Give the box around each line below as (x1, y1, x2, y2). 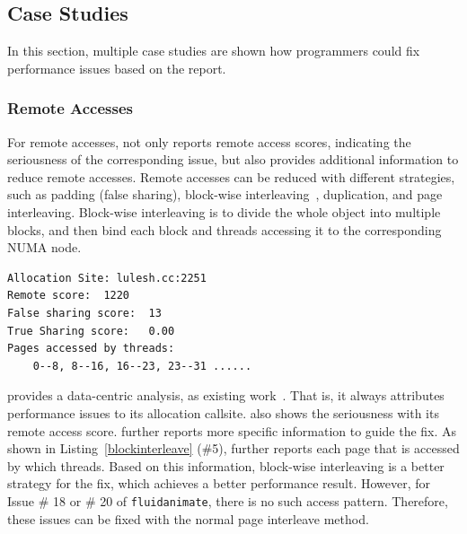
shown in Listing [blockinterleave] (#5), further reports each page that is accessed (7, 439, 460, 458)
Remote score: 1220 (7, 289, 130, 302)
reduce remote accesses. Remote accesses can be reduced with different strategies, (7, 167, 455, 186)
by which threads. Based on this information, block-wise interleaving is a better (7, 456, 445, 475)
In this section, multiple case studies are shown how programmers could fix (7, 41, 420, 60)
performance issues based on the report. (7, 58, 226, 77)
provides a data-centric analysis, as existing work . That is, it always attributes (7, 386, 445, 405)
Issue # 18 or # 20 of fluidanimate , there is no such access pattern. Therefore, (7, 491, 448, 510)
